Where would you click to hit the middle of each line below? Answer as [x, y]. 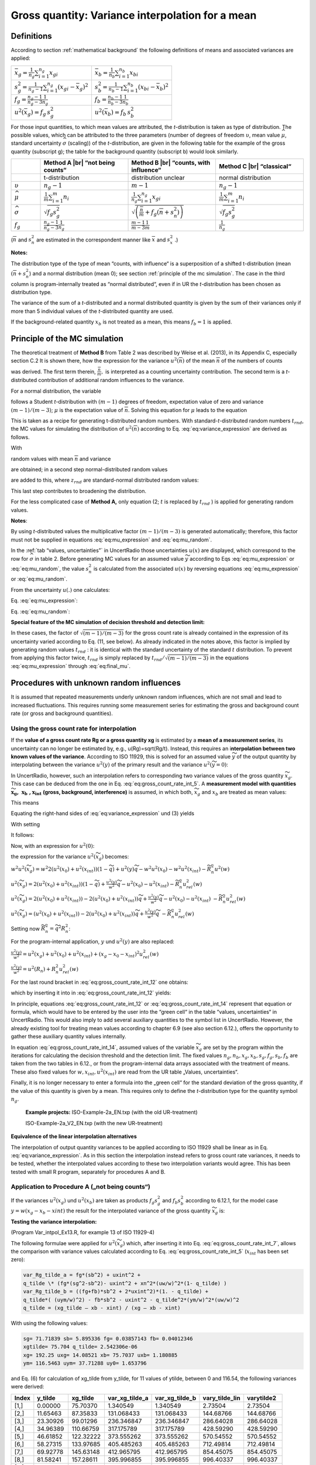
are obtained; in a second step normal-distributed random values [89, 469]
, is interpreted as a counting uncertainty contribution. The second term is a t [195, 372]
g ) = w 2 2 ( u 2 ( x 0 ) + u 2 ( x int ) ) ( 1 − [69, 869]
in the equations [229, 658]
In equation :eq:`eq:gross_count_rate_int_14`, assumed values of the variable [103, 1047]
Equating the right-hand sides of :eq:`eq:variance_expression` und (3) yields [102, 813]
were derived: [28, 1386]
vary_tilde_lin [221, 1398]
